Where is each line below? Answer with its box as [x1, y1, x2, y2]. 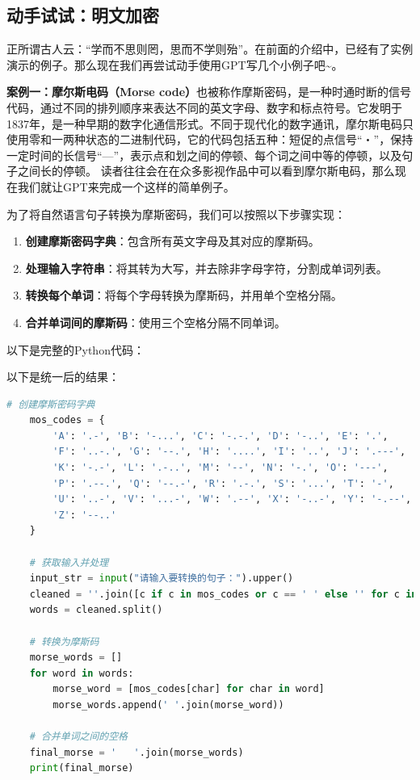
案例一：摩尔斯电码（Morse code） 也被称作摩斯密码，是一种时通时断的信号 [6, 83, 412, 100]
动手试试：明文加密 [6, 2, 159, 27]
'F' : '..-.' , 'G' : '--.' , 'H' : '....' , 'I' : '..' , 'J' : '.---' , [52, 446, 406, 458]
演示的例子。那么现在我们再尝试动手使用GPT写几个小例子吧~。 [6, 56, 343, 73]
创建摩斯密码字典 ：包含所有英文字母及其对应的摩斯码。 [25, 233, 320, 250]
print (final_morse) [29, 762, 134, 774]
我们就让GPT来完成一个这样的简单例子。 [17, 178, 235, 195]
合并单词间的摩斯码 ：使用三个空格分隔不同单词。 [25, 313, 286, 330]
